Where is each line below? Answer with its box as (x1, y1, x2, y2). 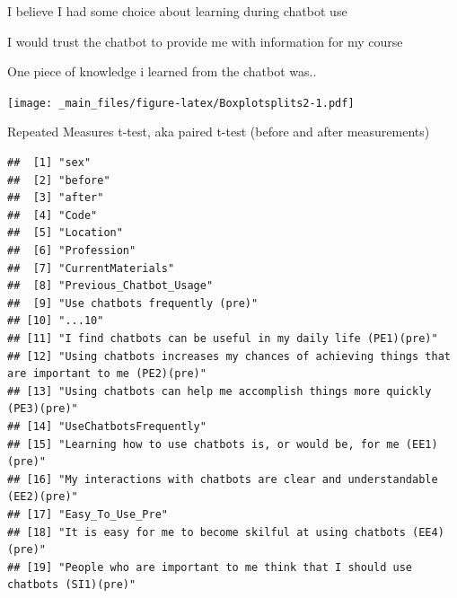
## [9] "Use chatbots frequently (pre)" (7, 296, 259, 310)
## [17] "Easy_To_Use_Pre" (7, 507, 168, 521)
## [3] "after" (7, 191, 104, 205)
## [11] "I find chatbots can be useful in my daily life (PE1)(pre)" (7, 331, 438, 345)
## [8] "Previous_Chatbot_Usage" (7, 279, 214, 293)
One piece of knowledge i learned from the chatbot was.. (7, 62, 317, 81)
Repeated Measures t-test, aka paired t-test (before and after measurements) (7, 122, 430, 141)
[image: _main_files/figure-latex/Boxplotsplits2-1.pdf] (7, 96, 355, 110)
